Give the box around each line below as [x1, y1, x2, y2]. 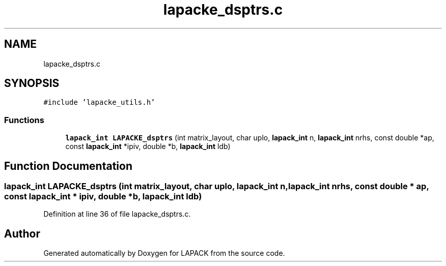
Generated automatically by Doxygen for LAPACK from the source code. [43, 249, 285, 258]
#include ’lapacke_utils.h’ [43, 98, 155, 107]
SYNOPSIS [4, 77, 60, 90]
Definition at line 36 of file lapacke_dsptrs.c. [43, 210, 191, 219]
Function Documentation [4, 159, 132, 172]
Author [4, 227, 40, 240]
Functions [4, 114, 44, 125]
